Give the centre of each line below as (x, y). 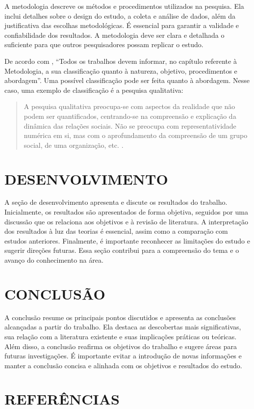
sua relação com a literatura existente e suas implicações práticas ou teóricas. (121, 336)
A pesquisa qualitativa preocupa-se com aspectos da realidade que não (129, 106)
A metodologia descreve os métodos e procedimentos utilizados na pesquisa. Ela (124, 6)
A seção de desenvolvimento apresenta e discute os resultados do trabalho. (116, 202)
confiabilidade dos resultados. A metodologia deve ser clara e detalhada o (114, 35)
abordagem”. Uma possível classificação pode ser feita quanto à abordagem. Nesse (127, 80)
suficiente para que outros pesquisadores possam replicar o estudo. (104, 44)
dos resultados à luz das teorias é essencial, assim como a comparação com (116, 231)
